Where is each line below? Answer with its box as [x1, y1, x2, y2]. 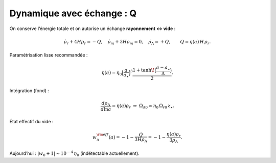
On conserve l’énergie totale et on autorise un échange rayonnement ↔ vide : [9, 25, 176, 32]
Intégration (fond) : [9, 88, 50, 94]
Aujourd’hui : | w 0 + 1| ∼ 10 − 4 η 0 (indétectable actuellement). [9, 150, 140, 158]
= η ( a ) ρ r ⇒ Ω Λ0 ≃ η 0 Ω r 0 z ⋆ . [111, 103, 174, 110]
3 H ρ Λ [134, 137, 148, 144]
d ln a [100, 106, 111, 112]
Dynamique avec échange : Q [9, 8, 137, 19]
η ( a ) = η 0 [101, 70, 122, 77]
